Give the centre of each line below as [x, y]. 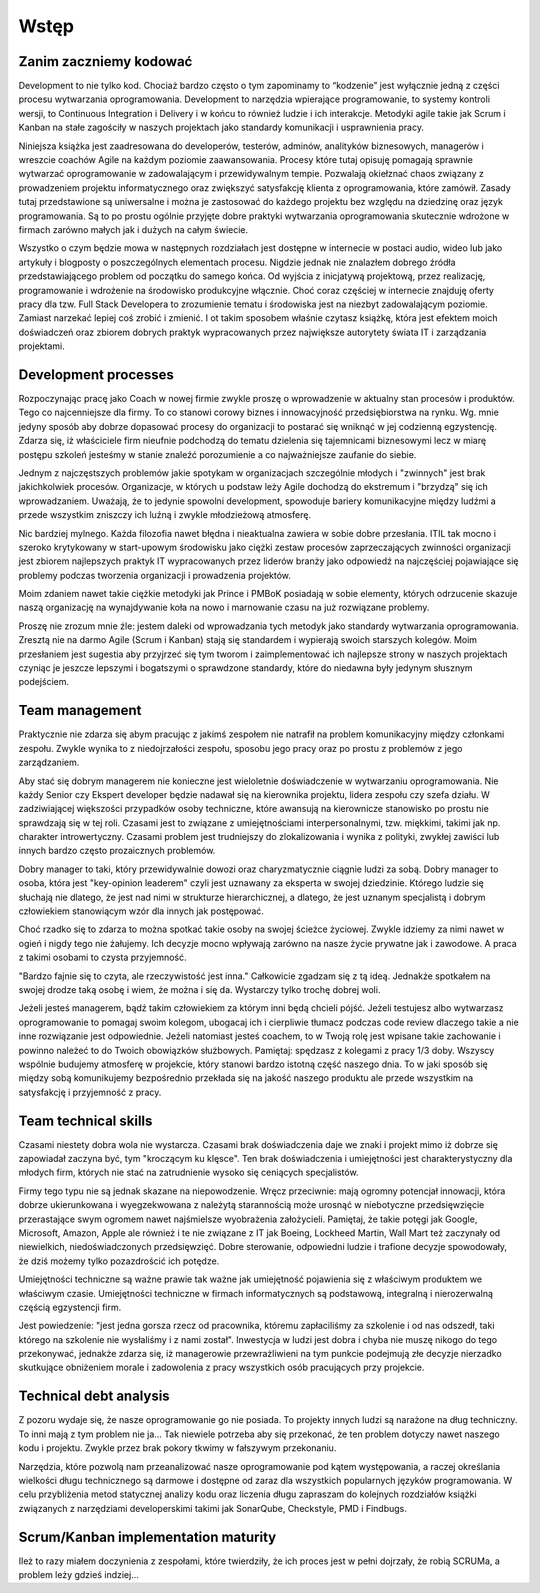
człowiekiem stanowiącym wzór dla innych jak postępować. [141, 911]
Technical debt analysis [94, 1396]
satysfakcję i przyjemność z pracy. [90, 1092]
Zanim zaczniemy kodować [105, 61]
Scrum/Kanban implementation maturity [147, 1536]
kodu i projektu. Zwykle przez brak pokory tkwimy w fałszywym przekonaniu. [177, 1448]
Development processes [96, 374]
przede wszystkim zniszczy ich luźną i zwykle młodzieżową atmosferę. [165, 515]
